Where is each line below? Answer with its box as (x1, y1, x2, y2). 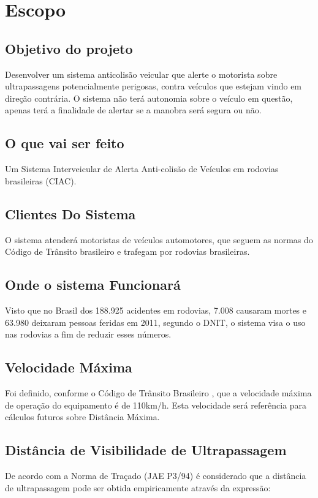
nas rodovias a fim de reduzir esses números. (5, 328, 172, 341)
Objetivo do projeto (5, 39, 133, 58)
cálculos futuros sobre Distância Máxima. (5, 410, 160, 423)
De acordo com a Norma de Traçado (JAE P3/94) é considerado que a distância (5, 469, 306, 481)
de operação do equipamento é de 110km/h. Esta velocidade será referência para (5, 398, 307, 411)
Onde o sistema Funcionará (5, 275, 181, 294)
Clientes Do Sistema (5, 204, 136, 223)
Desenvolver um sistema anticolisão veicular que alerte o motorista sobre (5, 67, 278, 80)
